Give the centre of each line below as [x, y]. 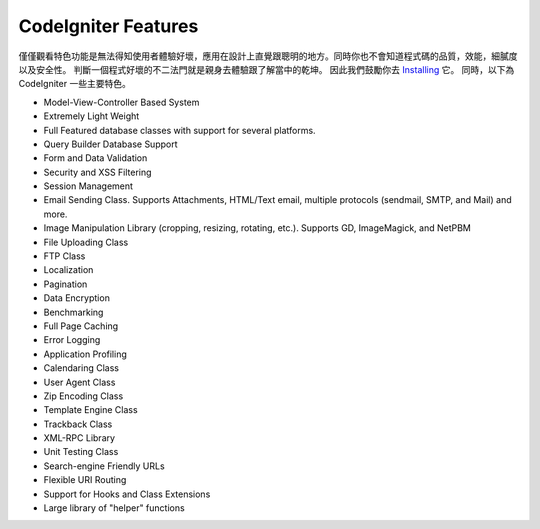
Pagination [65, 284]
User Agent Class [79, 382]
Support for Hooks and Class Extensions [127, 494]
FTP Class [64, 256]
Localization [68, 270]
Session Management [88, 186]
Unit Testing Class [81, 452]
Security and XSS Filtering [97, 172]
